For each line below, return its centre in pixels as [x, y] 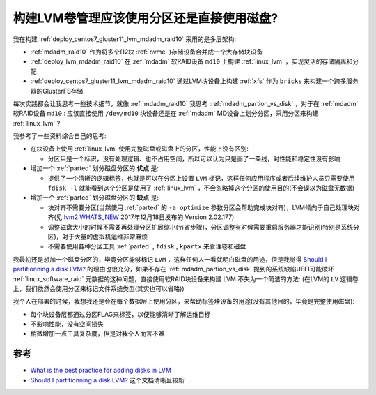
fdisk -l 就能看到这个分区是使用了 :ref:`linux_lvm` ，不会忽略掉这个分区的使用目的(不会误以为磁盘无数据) [201, 188]
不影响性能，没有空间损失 [67, 324]
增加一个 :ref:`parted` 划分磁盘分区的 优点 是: [95, 168]
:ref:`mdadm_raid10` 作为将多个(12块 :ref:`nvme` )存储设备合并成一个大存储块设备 [147, 52]
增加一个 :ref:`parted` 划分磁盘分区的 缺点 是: [95, 197]
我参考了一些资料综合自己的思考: [60, 136]
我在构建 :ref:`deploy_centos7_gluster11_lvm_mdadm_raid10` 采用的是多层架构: [125, 39]
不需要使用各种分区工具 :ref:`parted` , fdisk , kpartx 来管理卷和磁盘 [147, 246]
